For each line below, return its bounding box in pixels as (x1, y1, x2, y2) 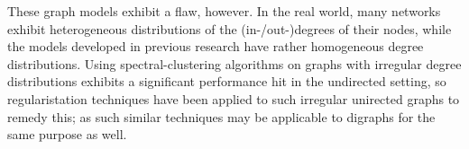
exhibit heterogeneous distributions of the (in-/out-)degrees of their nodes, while (7, 19, 452, 38)
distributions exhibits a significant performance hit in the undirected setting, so (7, 72, 446, 91)
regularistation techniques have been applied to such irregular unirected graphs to (7, 89, 460, 108)
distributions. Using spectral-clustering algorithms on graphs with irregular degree (7, 54, 462, 73)
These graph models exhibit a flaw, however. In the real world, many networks (7, 2, 441, 20)
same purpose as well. (7, 125, 127, 144)
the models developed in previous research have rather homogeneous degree (7, 37, 424, 56)
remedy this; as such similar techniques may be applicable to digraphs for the (7, 107, 436, 126)
